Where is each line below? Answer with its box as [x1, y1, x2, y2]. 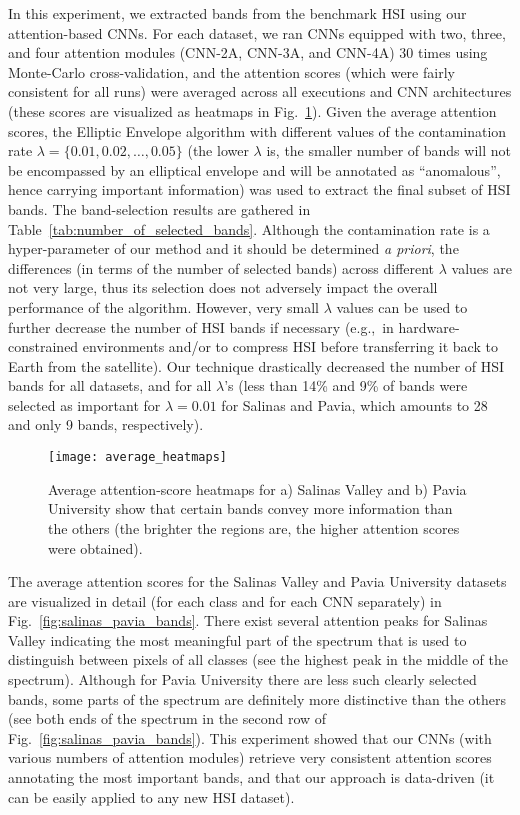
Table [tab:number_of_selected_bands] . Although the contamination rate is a [8, 218, 490, 239]
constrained [8, 336, 79, 357]
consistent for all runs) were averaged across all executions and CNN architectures [8, 81, 512, 102]
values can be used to [336, 296, 468, 317]
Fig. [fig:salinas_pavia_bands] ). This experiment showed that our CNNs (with [8, 727, 492, 748]
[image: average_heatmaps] [48, 450, 227, 465]
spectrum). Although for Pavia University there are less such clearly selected [8, 669, 477, 690]
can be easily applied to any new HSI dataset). [8, 786, 295, 807]
